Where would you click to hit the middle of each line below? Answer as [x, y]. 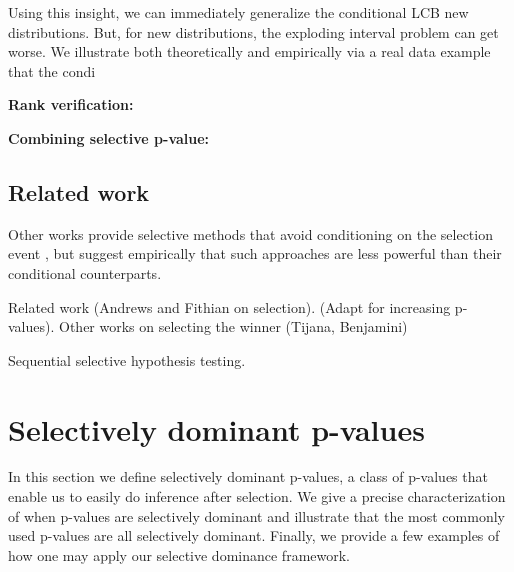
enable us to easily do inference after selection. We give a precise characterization [257, 496]
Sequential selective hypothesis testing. [127, 359]
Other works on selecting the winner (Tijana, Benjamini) [233, 326]
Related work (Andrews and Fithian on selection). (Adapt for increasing [229, 306]
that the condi [52, 70]
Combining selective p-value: [109, 137]
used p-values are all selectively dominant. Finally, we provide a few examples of [254, 535]
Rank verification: [71, 104]
